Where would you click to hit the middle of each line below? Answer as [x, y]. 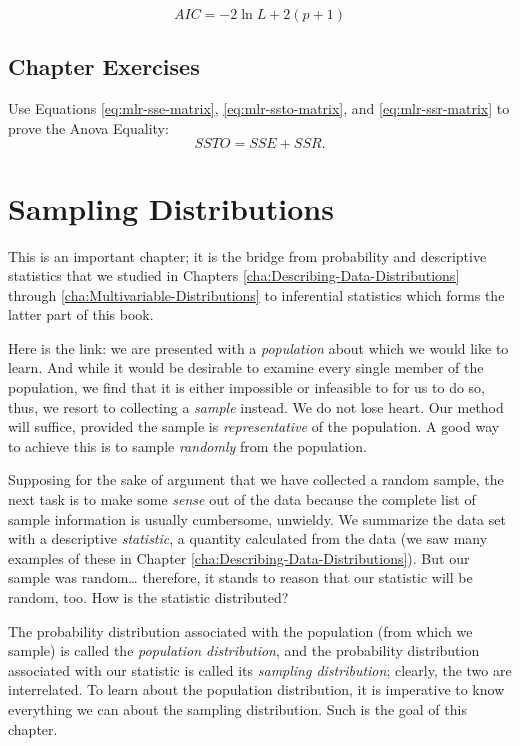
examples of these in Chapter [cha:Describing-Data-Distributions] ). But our [239, 557]
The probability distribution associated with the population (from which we [240, 630]
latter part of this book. [81, 314]
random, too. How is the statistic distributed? [148, 597]
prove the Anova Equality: [88, 127]
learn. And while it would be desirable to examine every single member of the [246, 367]
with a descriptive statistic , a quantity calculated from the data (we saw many [248, 538]
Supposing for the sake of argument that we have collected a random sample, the [256, 479]
